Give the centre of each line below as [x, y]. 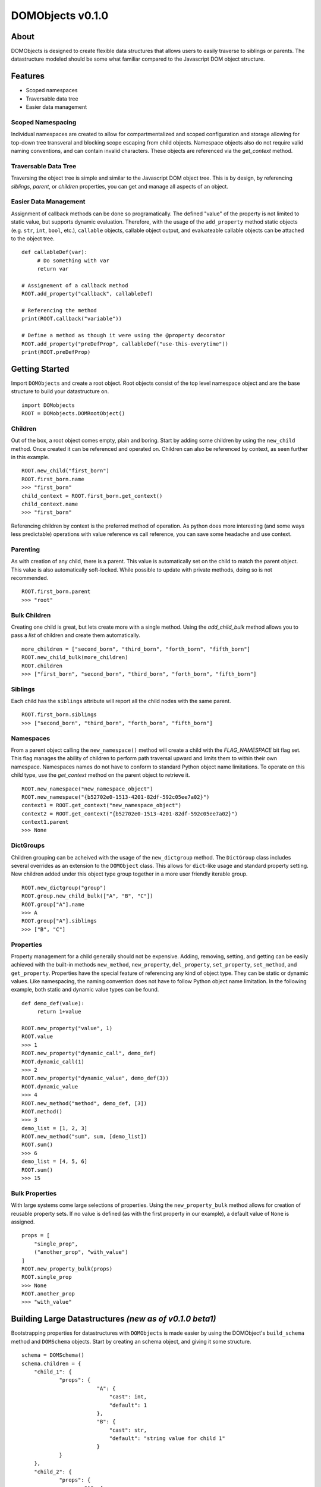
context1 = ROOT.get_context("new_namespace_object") [101, 805]
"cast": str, [128, 1430]
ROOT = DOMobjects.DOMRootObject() [73, 414]
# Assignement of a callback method [75, 285]
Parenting [26, 549]
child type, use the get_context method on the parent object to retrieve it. [100, 775]
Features [28, 76]
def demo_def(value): [53, 1003]
